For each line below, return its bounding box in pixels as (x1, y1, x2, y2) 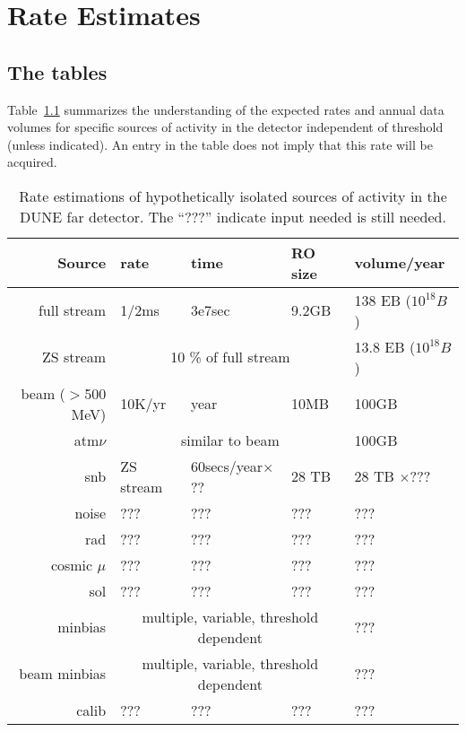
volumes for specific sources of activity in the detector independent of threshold (7, 118, 444, 136)
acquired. (7, 152, 57, 171)
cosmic (50, 553, 93, 575)
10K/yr (120, 393, 167, 414)
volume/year (354, 252, 445, 274)
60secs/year (190, 455, 263, 476)
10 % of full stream (170, 346, 290, 368)
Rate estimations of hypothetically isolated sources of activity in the (19, 185, 447, 206)
